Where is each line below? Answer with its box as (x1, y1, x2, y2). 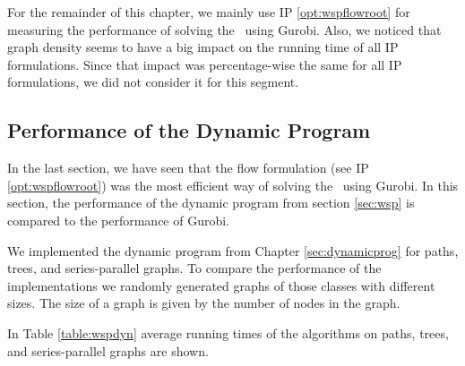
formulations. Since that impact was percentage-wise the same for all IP (7, 55, 402, 73)
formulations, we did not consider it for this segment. (7, 72, 299, 91)
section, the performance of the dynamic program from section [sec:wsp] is (7, 193, 415, 212)
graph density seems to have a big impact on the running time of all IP (7, 38, 399, 56)
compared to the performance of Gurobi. (7, 210, 229, 229)
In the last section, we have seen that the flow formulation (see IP (7, 158, 369, 177)
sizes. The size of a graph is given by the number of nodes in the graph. (7, 294, 400, 312)
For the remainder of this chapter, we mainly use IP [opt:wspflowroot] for (7, 3, 410, 21)
